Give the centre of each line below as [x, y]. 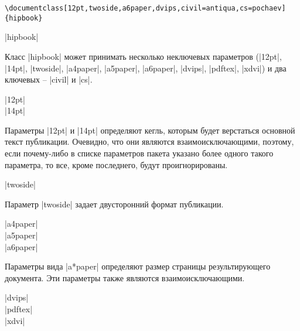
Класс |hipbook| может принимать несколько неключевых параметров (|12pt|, [143, 56]
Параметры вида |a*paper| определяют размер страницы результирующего [138, 266]
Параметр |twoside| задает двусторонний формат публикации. [114, 204]
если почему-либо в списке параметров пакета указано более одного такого [139, 153]
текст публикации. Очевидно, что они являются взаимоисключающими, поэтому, [149, 141]
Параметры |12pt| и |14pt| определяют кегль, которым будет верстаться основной [150, 130]
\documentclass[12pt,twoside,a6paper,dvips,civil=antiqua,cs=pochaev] [145, 8]
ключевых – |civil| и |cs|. [49, 79]
